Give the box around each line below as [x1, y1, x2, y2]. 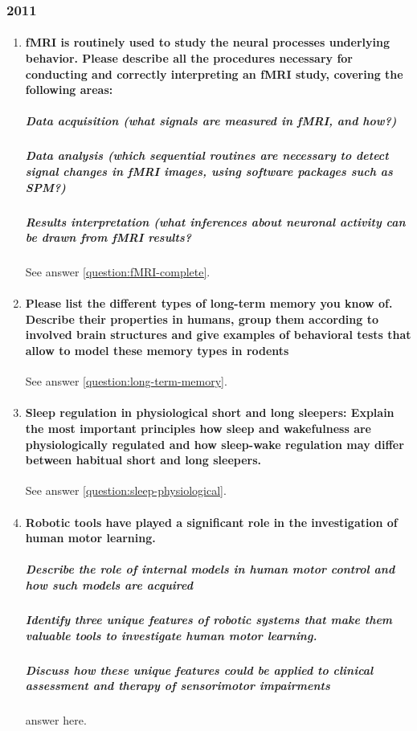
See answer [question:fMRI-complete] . [25, 263, 211, 280]
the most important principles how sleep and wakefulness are [25, 420, 371, 437]
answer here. [25, 712, 87, 729]
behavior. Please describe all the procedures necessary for [25, 50, 353, 67]
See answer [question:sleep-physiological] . [25, 482, 227, 499]
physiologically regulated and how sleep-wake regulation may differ [25, 435, 404, 452]
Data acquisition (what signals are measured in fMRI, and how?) [25, 112, 397, 129]
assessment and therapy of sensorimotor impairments [25, 677, 330, 694]
